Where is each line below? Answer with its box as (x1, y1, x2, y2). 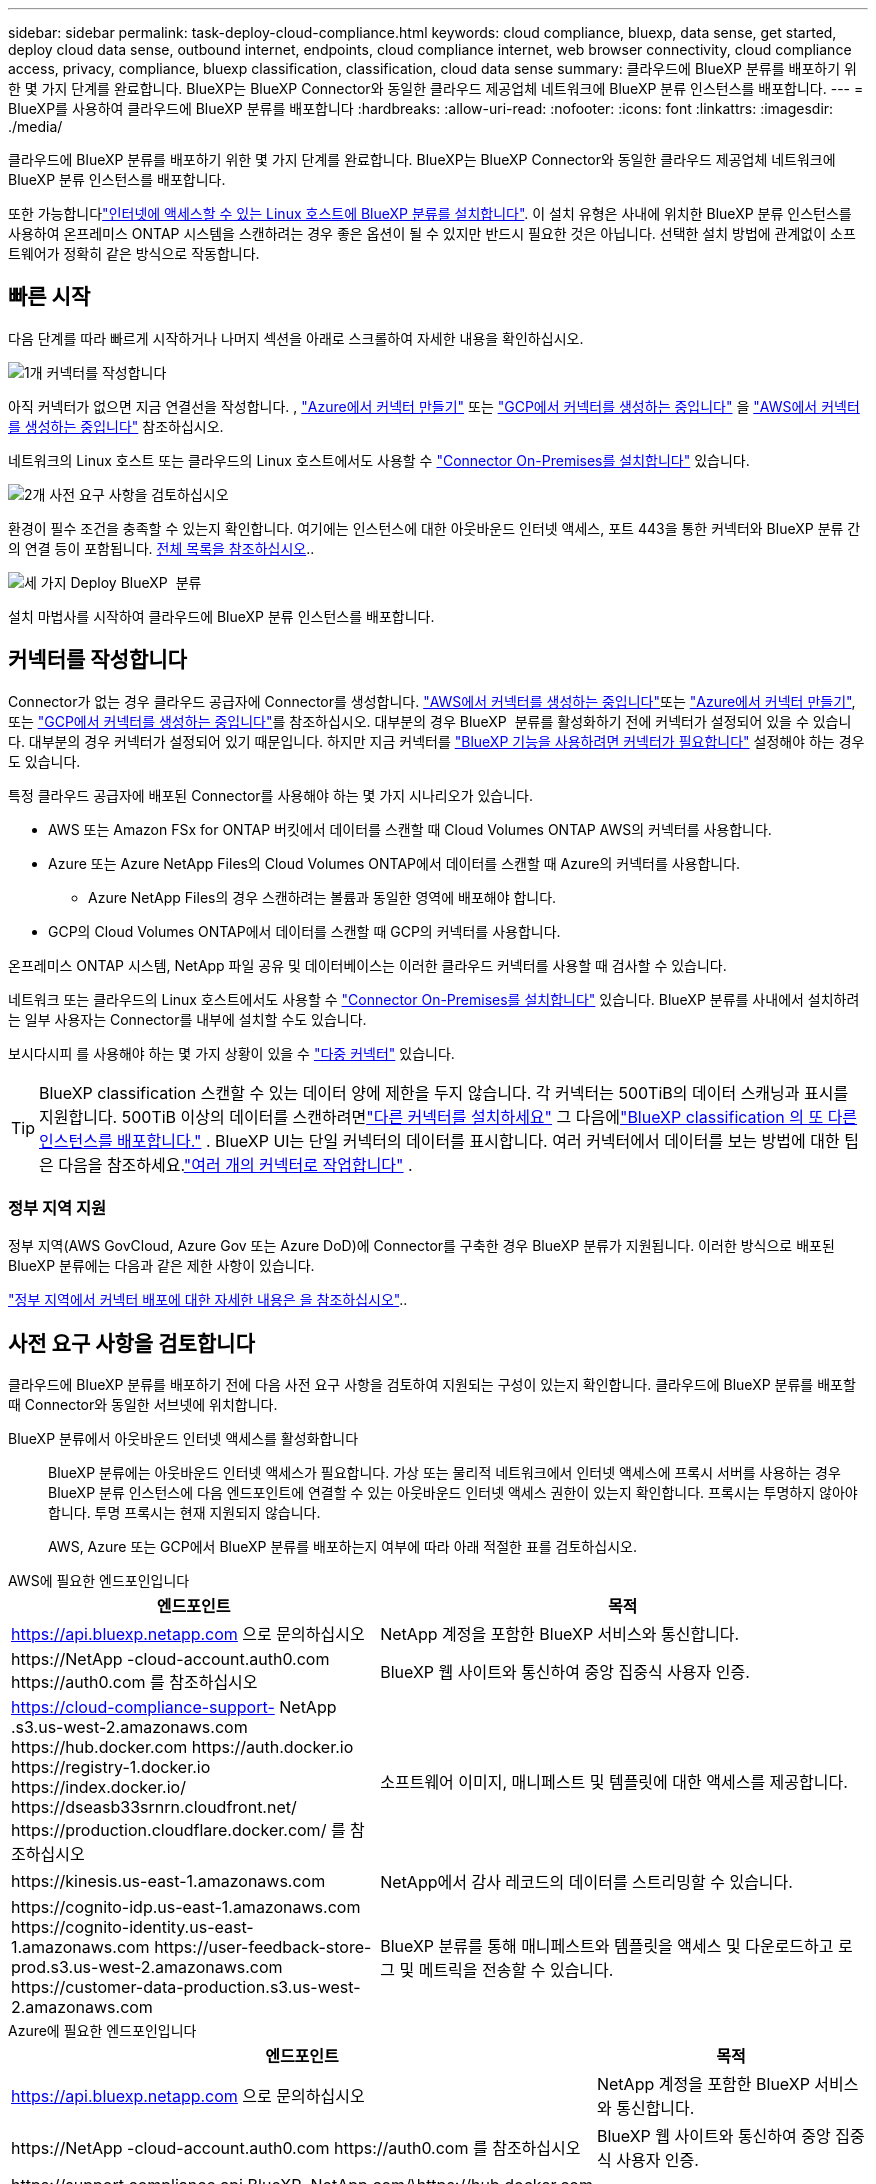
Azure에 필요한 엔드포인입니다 (8, 2022, 197, 2040)
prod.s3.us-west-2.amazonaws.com (11, 1957, 283, 1978)
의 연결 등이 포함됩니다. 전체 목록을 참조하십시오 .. (8, 539, 315, 557)
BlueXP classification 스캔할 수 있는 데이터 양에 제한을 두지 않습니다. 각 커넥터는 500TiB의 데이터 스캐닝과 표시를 (39, 1082, 849, 1103)
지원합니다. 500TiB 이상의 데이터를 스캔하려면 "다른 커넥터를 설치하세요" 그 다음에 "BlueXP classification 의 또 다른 (39, 1106, 858, 1127)
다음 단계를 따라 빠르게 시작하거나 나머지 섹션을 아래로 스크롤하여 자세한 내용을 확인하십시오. (8, 329, 584, 347)
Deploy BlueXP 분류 (70, 573, 202, 591)
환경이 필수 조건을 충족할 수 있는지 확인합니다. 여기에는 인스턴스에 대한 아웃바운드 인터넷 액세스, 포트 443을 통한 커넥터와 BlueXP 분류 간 (8, 519, 861, 537)
